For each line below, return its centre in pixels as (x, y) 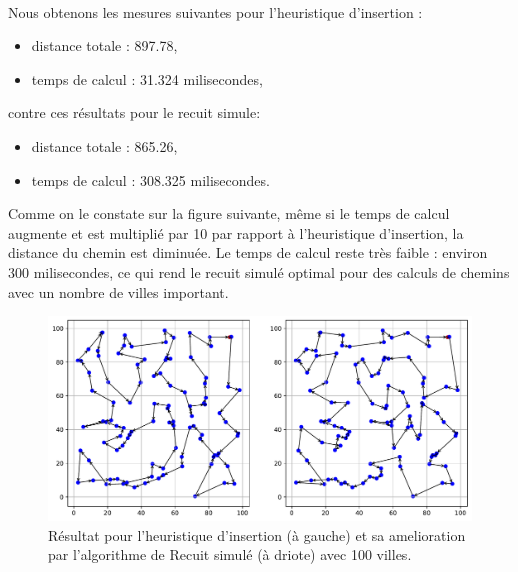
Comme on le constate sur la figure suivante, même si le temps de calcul (229, 213)
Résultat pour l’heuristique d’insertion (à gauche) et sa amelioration (257, 534)
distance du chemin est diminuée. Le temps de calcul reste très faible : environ (248, 252)
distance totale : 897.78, (104, 45)
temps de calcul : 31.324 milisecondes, (147, 78)
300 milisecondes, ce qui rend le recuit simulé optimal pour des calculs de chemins (259, 271)
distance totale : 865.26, (104, 145)
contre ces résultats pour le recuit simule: (134, 112)
